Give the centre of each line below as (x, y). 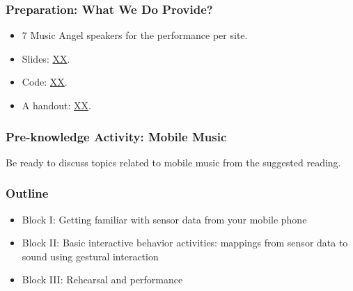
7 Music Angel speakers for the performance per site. (135, 35)
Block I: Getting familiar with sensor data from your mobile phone (164, 219)
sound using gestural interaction (90, 256)
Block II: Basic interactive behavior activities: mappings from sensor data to (185, 243)
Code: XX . (45, 82)
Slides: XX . (46, 58)
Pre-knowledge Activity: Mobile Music (116, 136)
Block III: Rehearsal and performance (102, 280)
